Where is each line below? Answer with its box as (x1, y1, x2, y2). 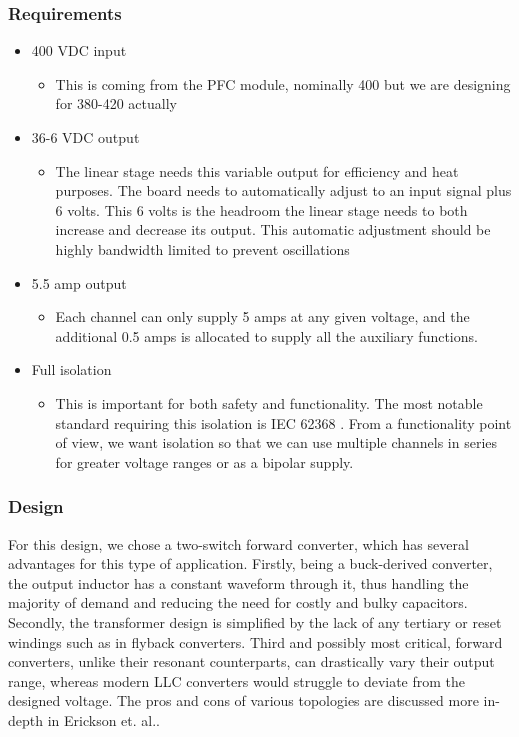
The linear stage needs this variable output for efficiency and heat (55, 160, 459, 181)
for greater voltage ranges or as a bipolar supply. (55, 451, 354, 472)
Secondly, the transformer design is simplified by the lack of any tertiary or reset (8, 611, 502, 632)
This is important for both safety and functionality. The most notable (55, 392, 483, 413)
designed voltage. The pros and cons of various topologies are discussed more (8, 690, 479, 711)
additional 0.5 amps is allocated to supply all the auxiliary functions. (55, 325, 478, 346)
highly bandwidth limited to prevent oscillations (55, 238, 350, 259)
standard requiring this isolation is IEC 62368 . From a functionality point (55, 412, 512, 433)
